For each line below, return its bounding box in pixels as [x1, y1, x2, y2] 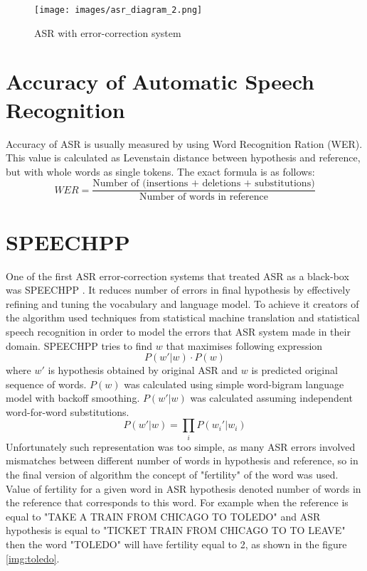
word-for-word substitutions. [6, 404, 129, 419]
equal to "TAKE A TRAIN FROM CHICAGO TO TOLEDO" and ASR [6, 508, 321, 523]
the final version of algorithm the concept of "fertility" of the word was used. [6, 466, 339, 481]
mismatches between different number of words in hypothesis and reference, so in [6, 453, 358, 468]
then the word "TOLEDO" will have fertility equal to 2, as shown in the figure [6, 536, 347, 551]
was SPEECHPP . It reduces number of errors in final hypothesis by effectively [6, 282, 351, 297]
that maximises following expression [166, 338, 323, 353]
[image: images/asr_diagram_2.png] [34, 5, 203, 15]
